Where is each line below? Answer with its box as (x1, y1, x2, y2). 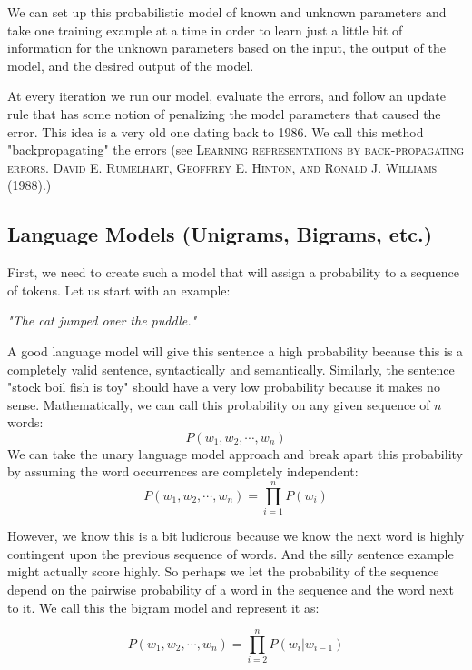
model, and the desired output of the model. (7, 55, 254, 75)
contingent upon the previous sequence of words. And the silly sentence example (7, 544, 454, 563)
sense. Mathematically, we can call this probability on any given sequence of (7, 395, 430, 414)
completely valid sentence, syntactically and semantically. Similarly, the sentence (7, 359, 455, 378)
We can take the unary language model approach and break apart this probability (7, 444, 463, 463)
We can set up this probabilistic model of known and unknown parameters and (7, 3, 447, 21)
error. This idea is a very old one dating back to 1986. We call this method (7, 122, 424, 141)
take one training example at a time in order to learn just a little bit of (7, 20, 403, 39)
